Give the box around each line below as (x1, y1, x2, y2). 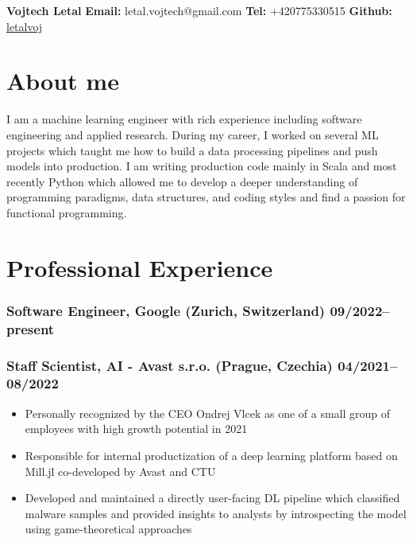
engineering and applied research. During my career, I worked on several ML (6, 126, 379, 142)
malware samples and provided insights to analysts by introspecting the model (25, 505, 407, 521)
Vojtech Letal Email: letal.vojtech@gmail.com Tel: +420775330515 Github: (6, 2, 392, 18)
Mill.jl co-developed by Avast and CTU (25, 462, 216, 479)
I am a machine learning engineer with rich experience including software (6, 111, 362, 127)
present (6, 318, 55, 338)
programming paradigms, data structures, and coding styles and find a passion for (6, 189, 406, 205)
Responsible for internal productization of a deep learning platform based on (25, 446, 398, 463)
